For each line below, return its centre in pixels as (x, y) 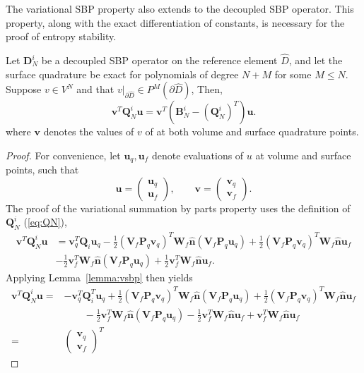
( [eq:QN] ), (45, 222)
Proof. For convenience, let (63, 155)
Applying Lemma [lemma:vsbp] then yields (99, 277)
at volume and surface (303, 155)
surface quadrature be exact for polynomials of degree (122, 74)
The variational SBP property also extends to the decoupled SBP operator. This (180, 8)
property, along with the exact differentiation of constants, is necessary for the (175, 22)
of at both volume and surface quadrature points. (252, 132)
